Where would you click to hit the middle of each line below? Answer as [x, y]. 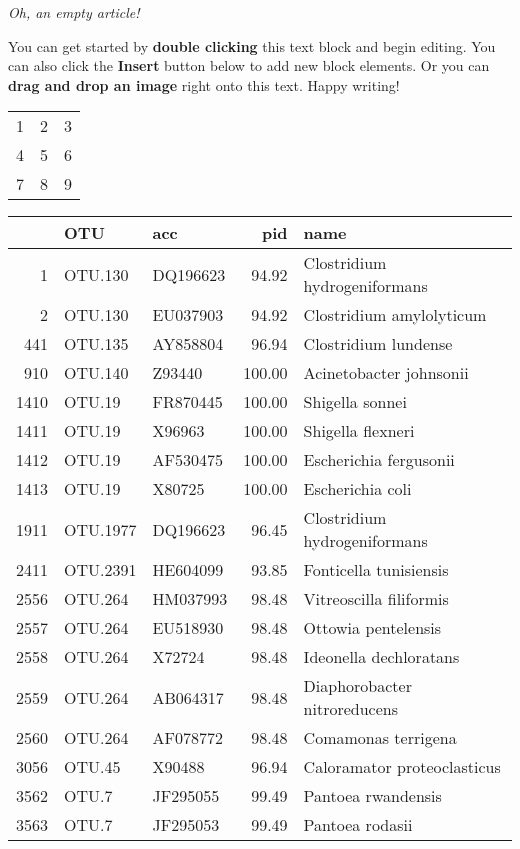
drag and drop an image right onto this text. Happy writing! [204, 84]
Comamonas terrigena [380, 738]
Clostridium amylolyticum [395, 315]
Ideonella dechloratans [381, 657]
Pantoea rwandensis [372, 796]
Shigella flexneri [359, 431]
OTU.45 [92, 767]
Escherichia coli [357, 489]
